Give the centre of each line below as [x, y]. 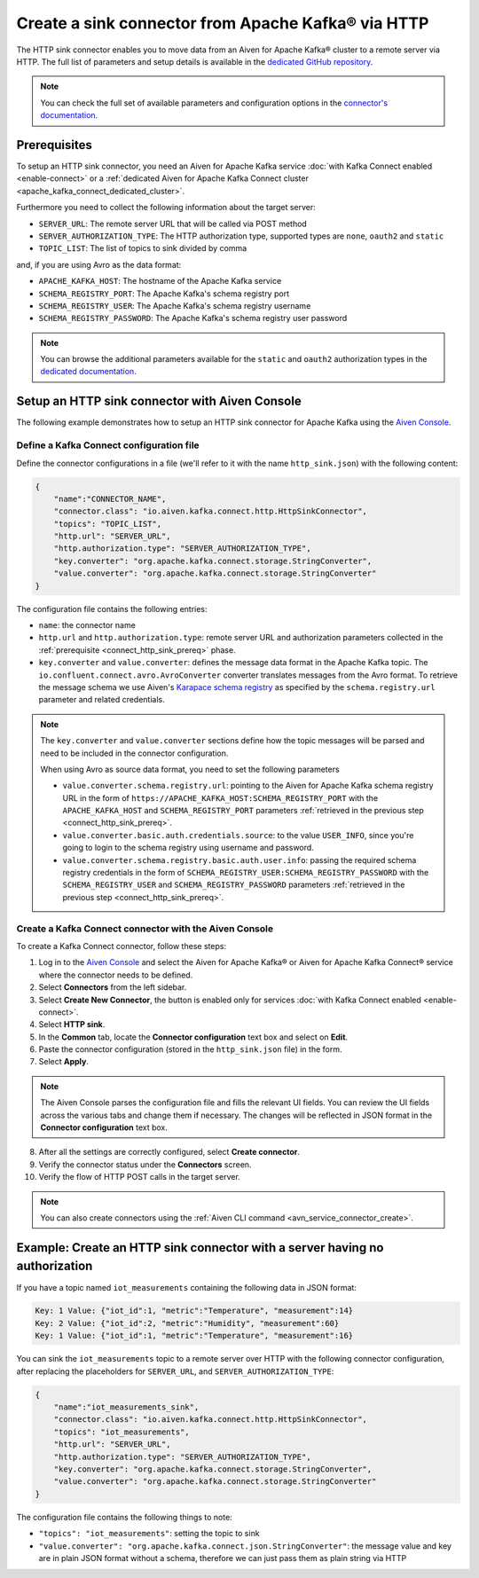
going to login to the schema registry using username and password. [188, 848]
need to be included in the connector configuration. [134, 753]
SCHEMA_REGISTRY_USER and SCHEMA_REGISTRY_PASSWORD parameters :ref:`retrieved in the [234, 885]
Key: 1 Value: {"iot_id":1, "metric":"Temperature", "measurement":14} [194, 1311]
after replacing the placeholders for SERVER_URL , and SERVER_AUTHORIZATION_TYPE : [175, 1371]
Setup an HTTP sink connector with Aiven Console [159, 401]
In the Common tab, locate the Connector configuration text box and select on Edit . [193, 1037]
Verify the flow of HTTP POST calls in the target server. [140, 1177]
